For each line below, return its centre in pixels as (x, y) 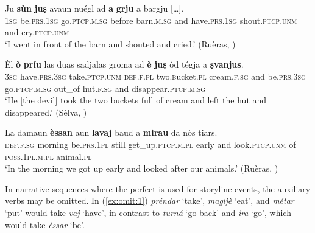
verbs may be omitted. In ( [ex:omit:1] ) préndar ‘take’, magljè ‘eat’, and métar (150, 200)
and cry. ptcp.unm (37, 32)
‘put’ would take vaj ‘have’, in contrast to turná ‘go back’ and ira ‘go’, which (148, 212)
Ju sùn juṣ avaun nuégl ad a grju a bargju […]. (94, 8)
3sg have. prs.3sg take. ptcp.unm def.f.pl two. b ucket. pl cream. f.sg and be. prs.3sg (155, 76)
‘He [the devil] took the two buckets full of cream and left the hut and (136, 100)
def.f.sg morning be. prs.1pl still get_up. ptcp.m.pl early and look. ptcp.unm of (150, 144)
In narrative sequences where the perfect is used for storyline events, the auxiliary (158, 188)
